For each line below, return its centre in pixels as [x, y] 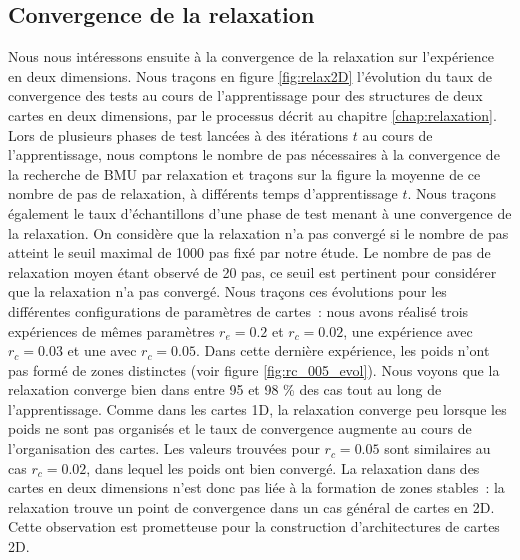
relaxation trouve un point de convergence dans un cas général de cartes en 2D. [251, 506]
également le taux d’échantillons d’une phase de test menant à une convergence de [260, 212]
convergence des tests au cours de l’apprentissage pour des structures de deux [245, 95]
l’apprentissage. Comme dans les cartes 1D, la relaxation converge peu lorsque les [257, 408]
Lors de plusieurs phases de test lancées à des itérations [178, 134]
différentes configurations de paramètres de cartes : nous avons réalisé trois [238, 310]
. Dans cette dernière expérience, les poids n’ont [342, 350]
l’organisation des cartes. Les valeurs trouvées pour [164, 448]
